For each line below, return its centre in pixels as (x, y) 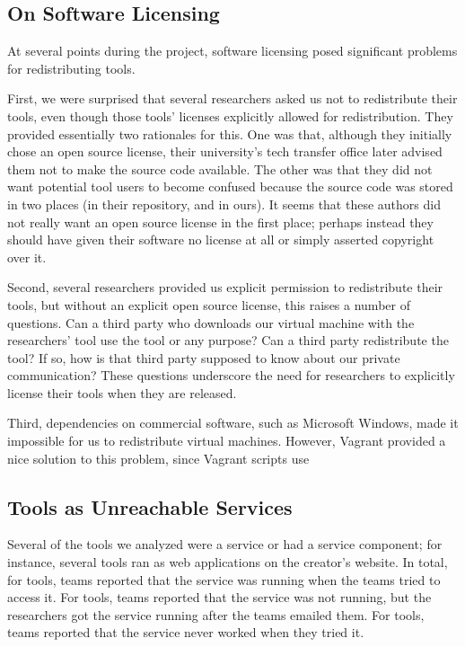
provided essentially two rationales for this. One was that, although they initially (230, 133)
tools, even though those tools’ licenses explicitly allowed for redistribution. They (230, 115)
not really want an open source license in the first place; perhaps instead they (220, 222)
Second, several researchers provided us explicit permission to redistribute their (225, 287)
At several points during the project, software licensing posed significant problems (232, 51)
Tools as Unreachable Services (150, 506)
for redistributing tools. (71, 68)
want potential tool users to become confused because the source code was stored (230, 186)
